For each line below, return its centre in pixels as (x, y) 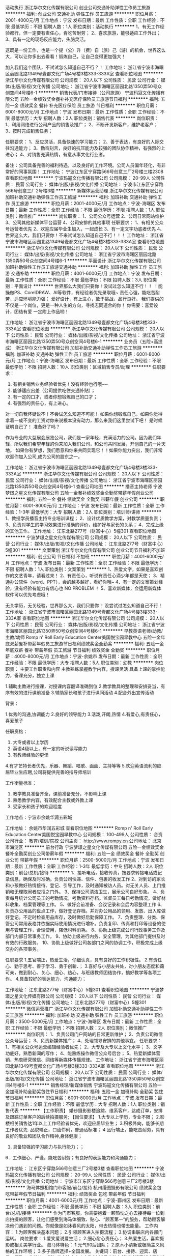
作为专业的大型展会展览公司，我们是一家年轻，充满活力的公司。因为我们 (81, 437)
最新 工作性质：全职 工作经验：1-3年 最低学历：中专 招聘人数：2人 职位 (89, 866)
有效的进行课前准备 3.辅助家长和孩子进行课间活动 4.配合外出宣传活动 (82, 693)
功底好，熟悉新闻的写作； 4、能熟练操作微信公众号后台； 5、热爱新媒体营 (83, 1053)
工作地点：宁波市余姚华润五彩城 (39, 817)
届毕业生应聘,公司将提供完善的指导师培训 (48, 772)
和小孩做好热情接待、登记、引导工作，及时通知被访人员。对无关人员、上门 (83, 885)
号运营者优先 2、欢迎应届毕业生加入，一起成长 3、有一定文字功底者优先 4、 (85, 229)
